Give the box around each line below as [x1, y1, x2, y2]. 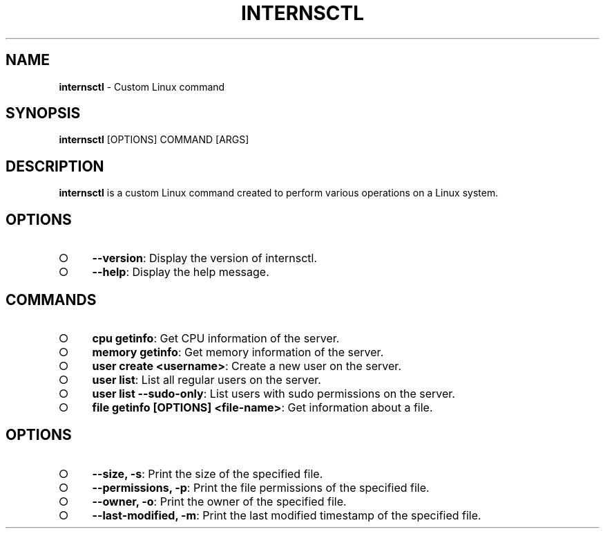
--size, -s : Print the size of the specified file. [92, 466, 323, 481]
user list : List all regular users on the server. [92, 372, 321, 387]
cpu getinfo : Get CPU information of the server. [92, 331, 340, 345]
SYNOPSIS [6, 104, 81, 122]
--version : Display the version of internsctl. [92, 251, 317, 266]
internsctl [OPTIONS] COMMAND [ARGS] [59, 133, 249, 146]
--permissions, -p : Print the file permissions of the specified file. [92, 480, 430, 495]
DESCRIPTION [6, 157, 104, 175]
